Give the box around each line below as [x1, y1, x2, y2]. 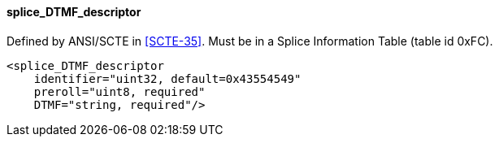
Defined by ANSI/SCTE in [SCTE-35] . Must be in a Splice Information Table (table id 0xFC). [7, 33, 493, 48]
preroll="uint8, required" [33, 84, 206, 98]
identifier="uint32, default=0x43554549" [33, 71, 302, 85]
